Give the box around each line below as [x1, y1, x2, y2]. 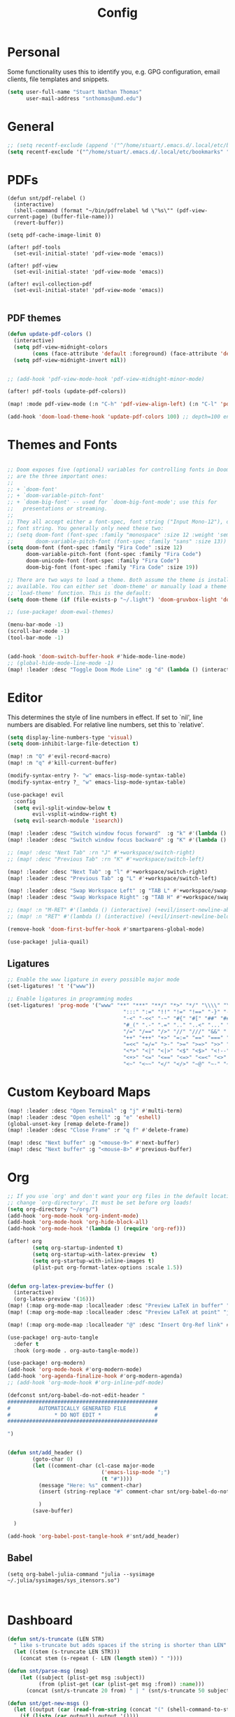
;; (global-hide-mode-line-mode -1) [7, 660, 114, 667]
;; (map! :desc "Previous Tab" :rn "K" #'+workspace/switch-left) [7, 856, 205, 863]
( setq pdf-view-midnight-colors [13, 343, 108, 351]
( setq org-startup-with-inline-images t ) [32, 1257, 155, 1265]
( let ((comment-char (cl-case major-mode [32, 1462, 155, 1469]
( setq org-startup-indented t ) [32, 1244, 124, 1251]
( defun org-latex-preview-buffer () [7, 1283, 114, 1290]
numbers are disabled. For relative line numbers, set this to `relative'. [7, 720, 204, 729]
